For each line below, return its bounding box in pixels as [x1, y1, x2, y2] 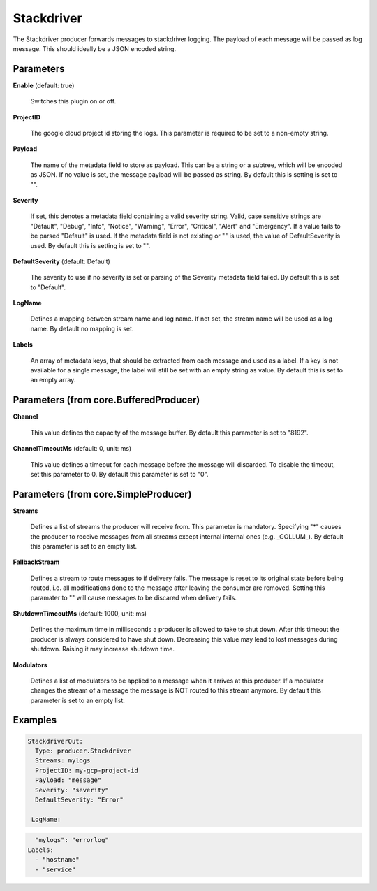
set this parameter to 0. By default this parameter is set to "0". [30, 470, 209, 478]
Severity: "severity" [35, 786, 110, 794]
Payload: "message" [35, 776, 102, 784]
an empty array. [30, 376, 76, 384]
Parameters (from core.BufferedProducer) [13, 394, 200, 406]
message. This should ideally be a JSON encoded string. [13, 44, 177, 52]
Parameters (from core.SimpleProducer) [13, 488, 192, 500]
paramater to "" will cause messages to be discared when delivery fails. [30, 593, 237, 602]
